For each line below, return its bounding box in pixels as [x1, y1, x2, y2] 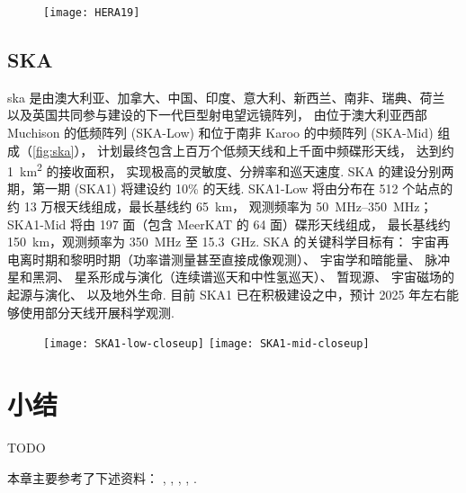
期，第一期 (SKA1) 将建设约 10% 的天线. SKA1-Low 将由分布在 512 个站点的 [7, 179, 453, 198]
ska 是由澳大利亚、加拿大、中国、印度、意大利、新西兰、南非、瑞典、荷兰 [7, 87, 445, 106]
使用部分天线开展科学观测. [19, 302, 175, 321]
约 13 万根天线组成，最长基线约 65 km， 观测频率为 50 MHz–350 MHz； [7, 197, 433, 216]
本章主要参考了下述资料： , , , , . [7, 468, 197, 487]
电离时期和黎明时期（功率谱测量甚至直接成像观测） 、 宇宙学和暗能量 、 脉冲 [7, 249, 451, 268]
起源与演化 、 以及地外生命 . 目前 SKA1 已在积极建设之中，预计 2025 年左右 [7, 285, 447, 304]
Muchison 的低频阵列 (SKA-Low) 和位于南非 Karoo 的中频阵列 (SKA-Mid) [7, 123, 434, 142]
